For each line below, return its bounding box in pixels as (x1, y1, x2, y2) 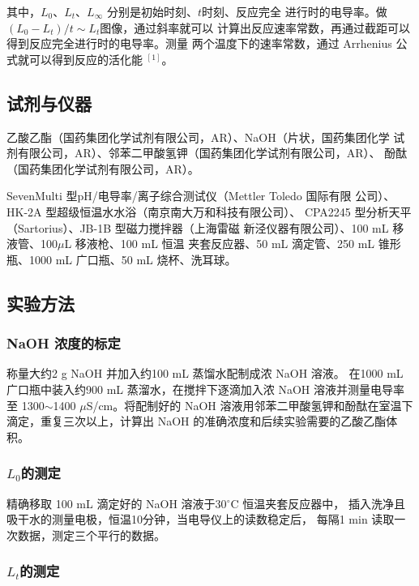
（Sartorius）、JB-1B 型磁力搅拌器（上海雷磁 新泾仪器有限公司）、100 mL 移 (6, 219, 404, 236)
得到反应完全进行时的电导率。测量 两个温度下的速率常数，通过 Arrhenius (6, 35, 392, 52)
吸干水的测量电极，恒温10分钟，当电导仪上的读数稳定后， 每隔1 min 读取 (6, 511, 395, 528)
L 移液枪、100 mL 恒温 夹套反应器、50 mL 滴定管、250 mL (64, 235, 375, 252)
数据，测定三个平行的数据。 (17, 526, 165, 543)
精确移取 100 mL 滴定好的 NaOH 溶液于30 (6, 494, 227, 511)
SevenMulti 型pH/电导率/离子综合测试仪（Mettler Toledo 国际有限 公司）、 (6, 187, 395, 204)
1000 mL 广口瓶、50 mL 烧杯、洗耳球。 (28, 250, 237, 267)
